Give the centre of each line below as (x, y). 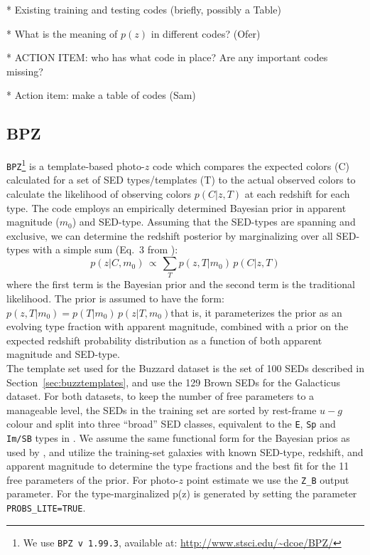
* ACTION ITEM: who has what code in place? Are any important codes (167, 57)
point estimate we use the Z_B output (268, 479)
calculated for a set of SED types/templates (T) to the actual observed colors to (181, 180)
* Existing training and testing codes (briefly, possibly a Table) (144, 9)
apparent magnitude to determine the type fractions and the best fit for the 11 (178, 466)
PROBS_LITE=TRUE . (46, 508)
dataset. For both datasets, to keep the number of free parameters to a (160, 396)
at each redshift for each (297, 194)
